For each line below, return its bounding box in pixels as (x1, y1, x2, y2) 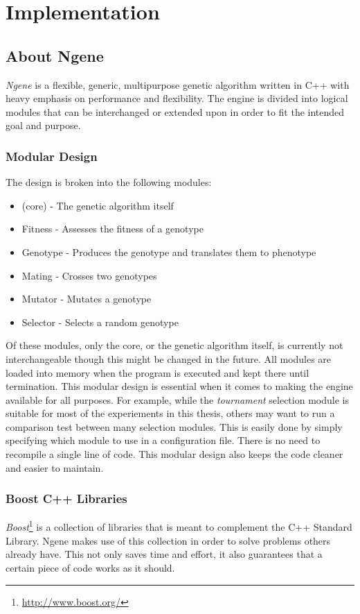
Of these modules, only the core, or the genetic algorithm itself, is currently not (6, 338, 343, 352)
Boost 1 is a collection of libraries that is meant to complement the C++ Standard (6, 518, 352, 534)
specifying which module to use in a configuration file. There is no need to (6, 433, 321, 447)
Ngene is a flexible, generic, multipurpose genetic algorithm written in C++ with (6, 77, 350, 92)
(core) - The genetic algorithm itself (21, 198, 174, 212)
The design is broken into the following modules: (6, 175, 212, 189)
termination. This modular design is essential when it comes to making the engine (6, 379, 353, 393)
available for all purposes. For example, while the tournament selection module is (6, 392, 349, 407)
